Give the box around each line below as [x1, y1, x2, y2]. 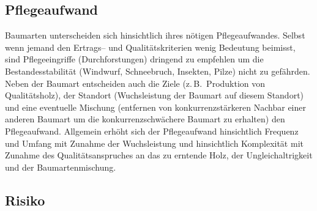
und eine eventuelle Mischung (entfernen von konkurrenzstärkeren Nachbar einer [5, 100, 306, 113]
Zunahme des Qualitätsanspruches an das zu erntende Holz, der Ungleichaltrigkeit [5, 149, 313, 161]
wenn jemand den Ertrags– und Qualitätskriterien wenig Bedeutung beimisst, [5, 40, 296, 53]
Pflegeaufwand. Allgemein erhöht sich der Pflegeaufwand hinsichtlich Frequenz [5, 124, 299, 137]
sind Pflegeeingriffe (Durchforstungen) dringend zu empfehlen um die [5, 53, 264, 65]
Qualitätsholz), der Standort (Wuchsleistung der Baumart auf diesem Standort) [5, 89, 304, 102]
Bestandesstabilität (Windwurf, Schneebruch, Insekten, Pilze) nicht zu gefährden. [5, 64, 310, 77]
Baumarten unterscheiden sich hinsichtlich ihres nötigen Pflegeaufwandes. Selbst [5, 29, 305, 42]
